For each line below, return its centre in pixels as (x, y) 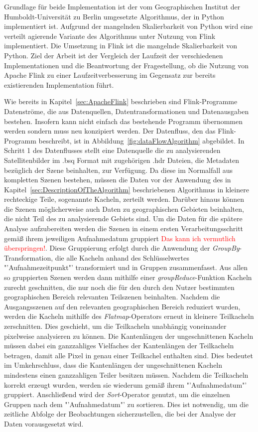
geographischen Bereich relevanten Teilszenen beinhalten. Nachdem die (112, 297)
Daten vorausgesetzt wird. (44, 423)
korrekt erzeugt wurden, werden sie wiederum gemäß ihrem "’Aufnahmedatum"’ (126, 384)
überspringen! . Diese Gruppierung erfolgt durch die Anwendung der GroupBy (122, 248)
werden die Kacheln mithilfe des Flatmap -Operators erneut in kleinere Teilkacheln (129, 316)
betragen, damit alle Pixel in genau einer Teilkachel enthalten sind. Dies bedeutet (129, 355)
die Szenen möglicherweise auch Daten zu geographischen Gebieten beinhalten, (124, 209)
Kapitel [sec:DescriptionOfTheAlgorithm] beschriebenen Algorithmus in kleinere (127, 189)
